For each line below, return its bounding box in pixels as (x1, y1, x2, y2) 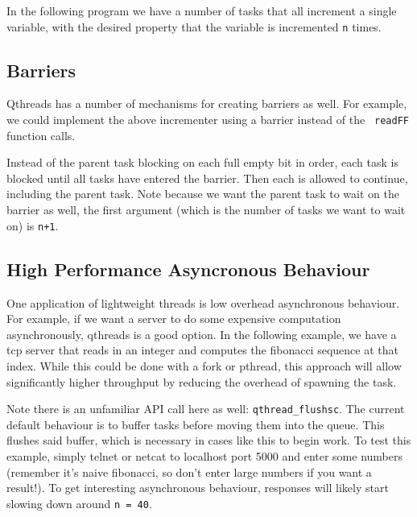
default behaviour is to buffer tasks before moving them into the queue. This (6, 416, 385, 432)
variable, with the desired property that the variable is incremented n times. (6, 18, 382, 35)
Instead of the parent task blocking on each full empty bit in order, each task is (6, 154, 398, 171)
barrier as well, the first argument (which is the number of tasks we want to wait (6, 201, 406, 218)
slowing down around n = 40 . (6, 494, 152, 511)
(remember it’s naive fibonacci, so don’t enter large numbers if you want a (6, 463, 372, 480)
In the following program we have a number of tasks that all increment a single (6, 2, 397, 19)
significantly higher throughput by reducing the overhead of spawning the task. (6, 373, 397, 390)
